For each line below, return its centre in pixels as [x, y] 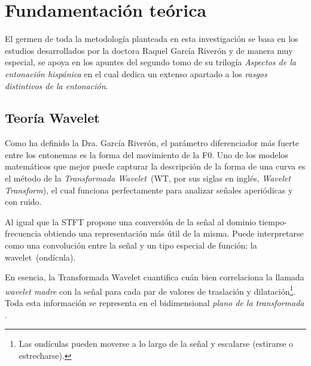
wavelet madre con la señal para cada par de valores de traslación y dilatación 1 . [150, 290]
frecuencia [23, 233]
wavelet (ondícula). [40, 257]
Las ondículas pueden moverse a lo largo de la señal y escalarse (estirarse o [156, 344]
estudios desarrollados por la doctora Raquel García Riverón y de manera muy [149, 50]
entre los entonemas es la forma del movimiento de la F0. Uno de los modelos [147, 154]
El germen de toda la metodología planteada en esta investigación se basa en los [152, 39]
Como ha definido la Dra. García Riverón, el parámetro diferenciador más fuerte [152, 143]
